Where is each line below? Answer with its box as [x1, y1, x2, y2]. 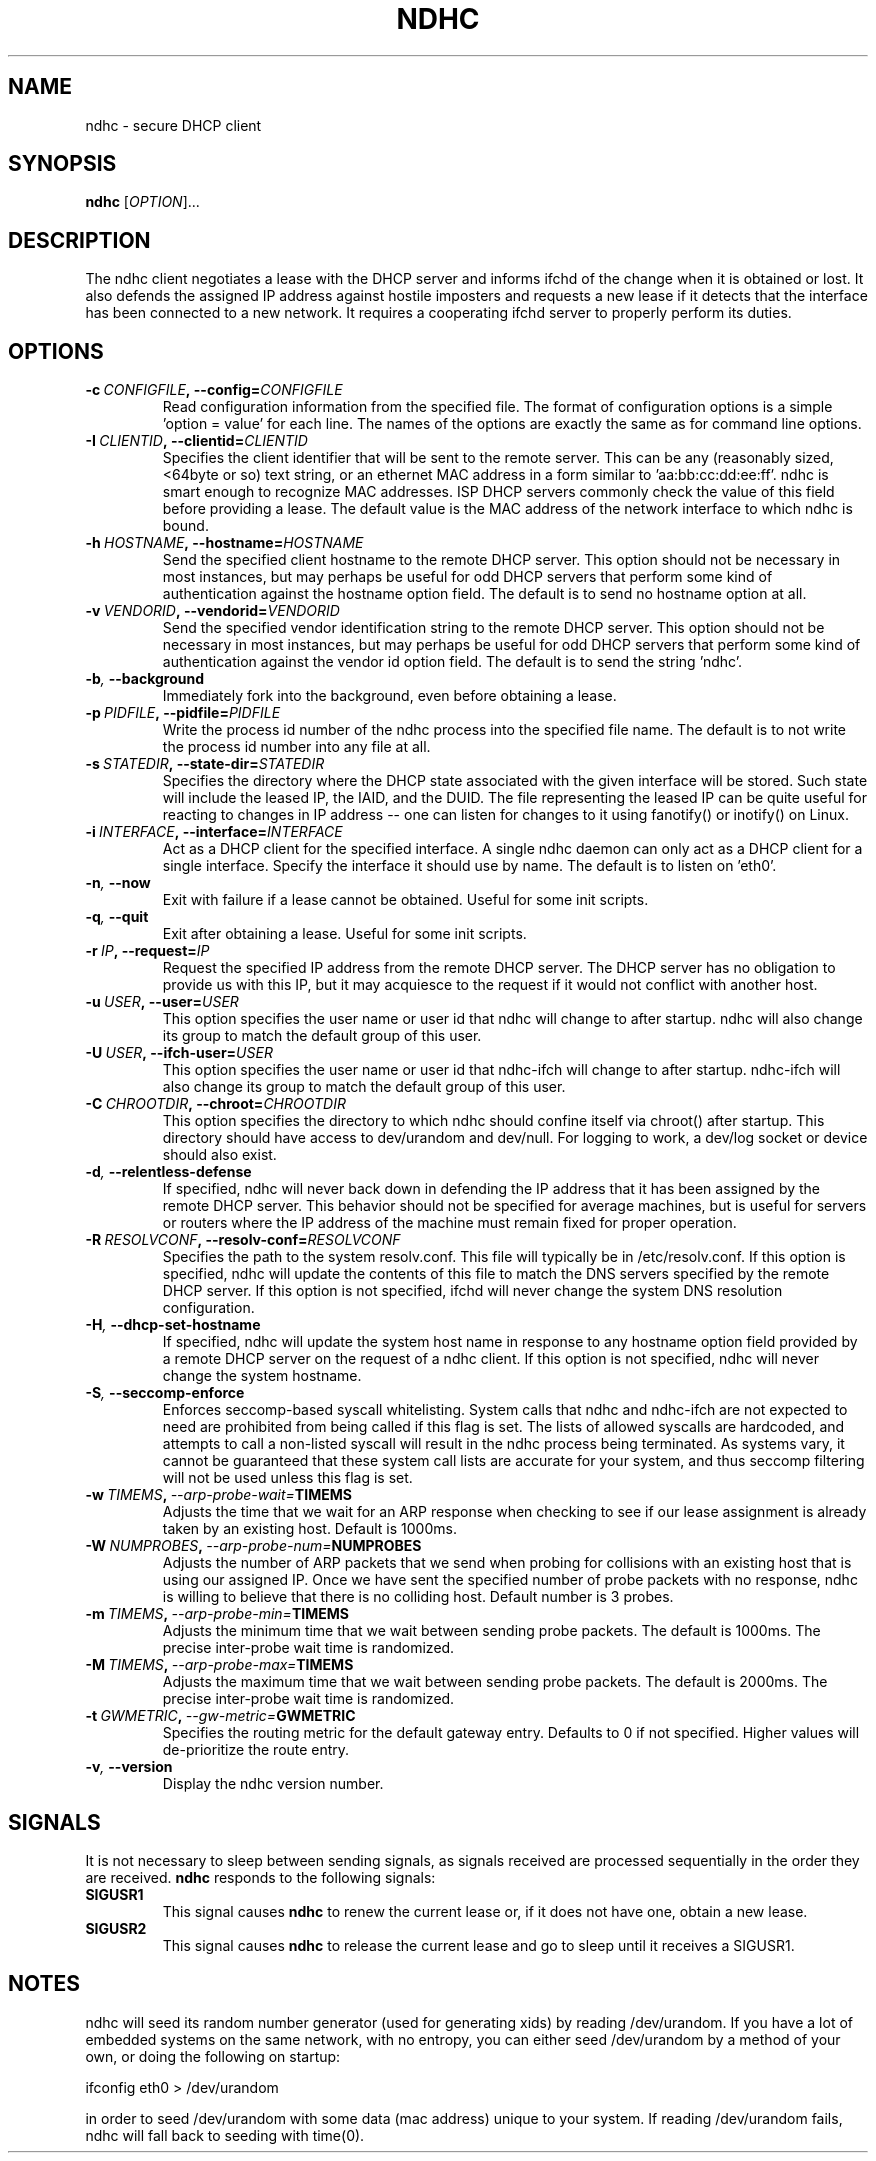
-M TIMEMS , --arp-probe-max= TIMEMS [85, 1656, 354, 1674]
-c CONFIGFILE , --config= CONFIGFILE [85, 381, 343, 399]
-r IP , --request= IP [85, 942, 210, 960]
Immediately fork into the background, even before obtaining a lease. [162, 687, 617, 705]
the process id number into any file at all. [162, 738, 431, 756]
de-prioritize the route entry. [162, 1741, 350, 1759]
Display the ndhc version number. [162, 1775, 384, 1793]
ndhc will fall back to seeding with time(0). [85, 2126, 365, 2144]
